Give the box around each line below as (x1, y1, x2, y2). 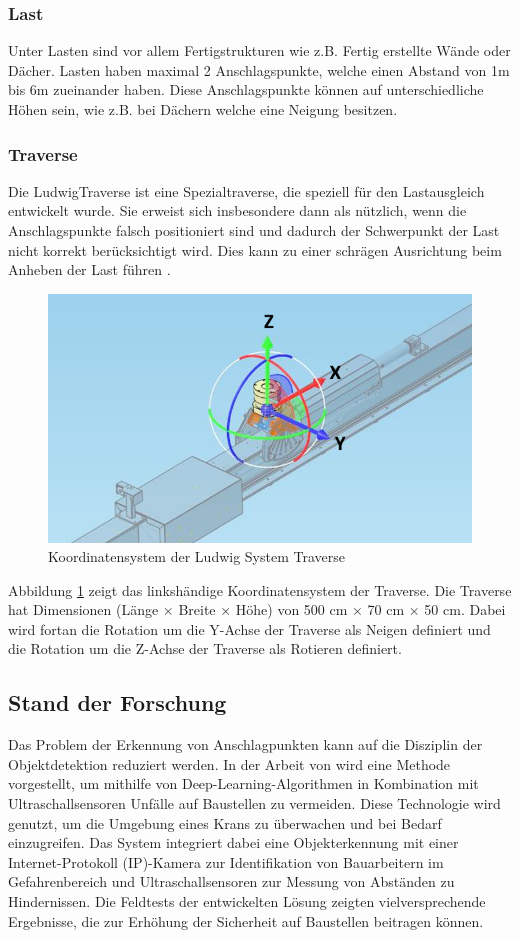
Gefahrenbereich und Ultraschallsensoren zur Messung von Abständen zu (8, 871, 455, 892)
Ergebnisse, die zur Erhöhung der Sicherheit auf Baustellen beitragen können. (8, 910, 484, 931)
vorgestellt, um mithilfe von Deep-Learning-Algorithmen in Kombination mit (8, 773, 479, 794)
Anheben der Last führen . (8, 259, 171, 280)
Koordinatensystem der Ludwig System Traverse (48, 546, 345, 567)
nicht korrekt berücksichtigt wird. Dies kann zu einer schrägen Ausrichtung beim (8, 239, 502, 260)
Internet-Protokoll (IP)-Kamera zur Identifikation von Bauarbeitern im (8, 851, 444, 872)
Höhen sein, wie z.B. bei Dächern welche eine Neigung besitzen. (8, 99, 398, 119)
